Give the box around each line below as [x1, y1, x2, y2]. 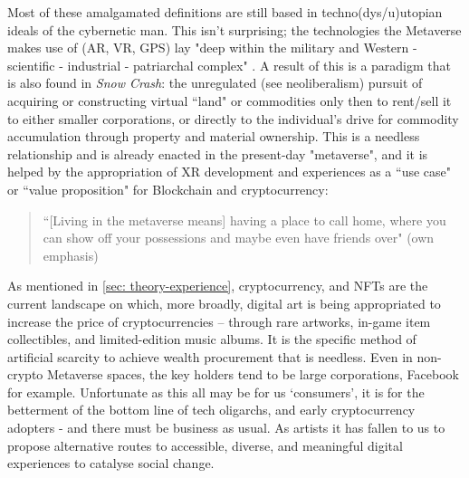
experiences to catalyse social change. [7, 454, 215, 473]
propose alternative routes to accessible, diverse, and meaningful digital [7, 435, 403, 454]
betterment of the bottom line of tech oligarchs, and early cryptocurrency [7, 400, 416, 419]
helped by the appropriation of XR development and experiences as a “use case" [7, 162, 451, 181]
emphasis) [43, 245, 99, 264]
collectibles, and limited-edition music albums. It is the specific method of [7, 330, 416, 349]
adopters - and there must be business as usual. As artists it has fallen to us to [7, 418, 445, 437]
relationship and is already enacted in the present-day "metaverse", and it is [7, 144, 428, 163]
